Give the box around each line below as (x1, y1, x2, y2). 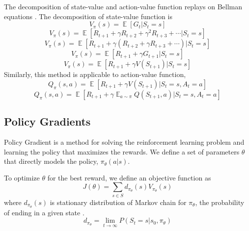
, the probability (195, 197, 245, 207)
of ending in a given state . (4, 207, 84, 217)
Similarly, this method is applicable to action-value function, (4, 69, 186, 79)
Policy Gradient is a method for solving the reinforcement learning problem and (4, 136, 245, 147)
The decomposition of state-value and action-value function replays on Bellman (4, 1, 243, 11)
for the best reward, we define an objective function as (47, 172, 211, 182)
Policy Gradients (4, 114, 91, 129)
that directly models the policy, (4, 156, 98, 166)
